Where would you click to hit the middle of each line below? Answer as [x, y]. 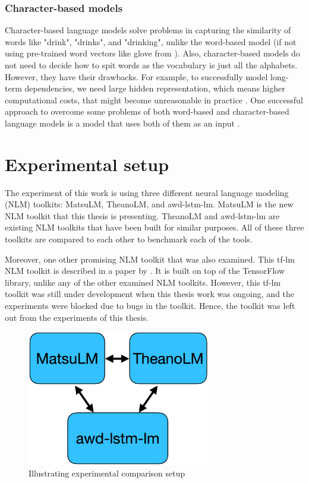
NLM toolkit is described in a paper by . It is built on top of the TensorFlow [145, 271]
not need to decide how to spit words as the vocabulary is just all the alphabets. [151, 65]
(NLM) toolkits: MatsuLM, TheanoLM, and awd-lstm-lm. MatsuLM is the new [149, 204]
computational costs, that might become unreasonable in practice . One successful [154, 100]
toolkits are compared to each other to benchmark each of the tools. [129, 239]
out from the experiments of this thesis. [77, 317]
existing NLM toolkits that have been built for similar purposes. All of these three [154, 227]
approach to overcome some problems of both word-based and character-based [147, 111]
